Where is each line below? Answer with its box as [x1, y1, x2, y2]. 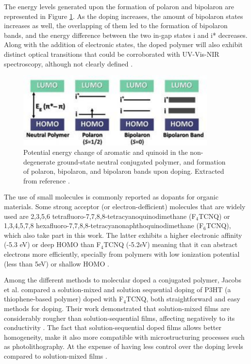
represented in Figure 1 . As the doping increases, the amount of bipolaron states [4, 11, 243, 21]
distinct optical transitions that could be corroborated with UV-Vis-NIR [4, 49, 219, 59]
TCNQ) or [199, 211, 230, 221]
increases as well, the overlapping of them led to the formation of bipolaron [4, 20, 228, 31]
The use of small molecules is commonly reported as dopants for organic [4, 192, 218, 202]
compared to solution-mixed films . [4, 350, 107, 361]
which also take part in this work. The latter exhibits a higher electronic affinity [4, 230, 242, 240]
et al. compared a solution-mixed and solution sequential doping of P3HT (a [4, 284, 231, 294]
